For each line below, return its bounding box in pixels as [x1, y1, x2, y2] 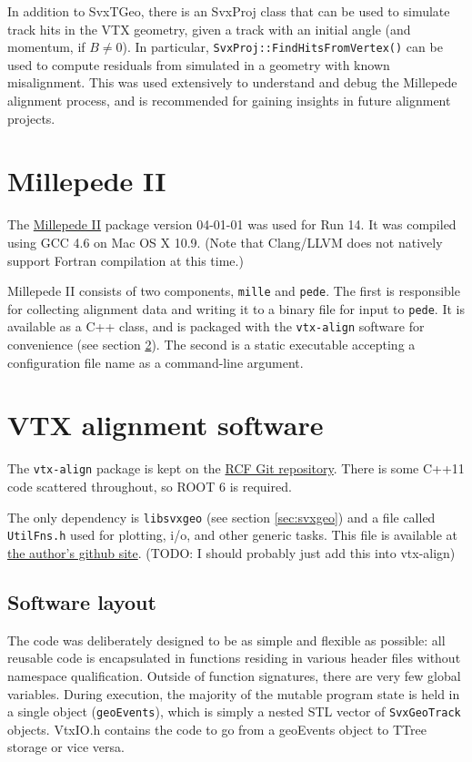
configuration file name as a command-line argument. [7, 352, 304, 371]
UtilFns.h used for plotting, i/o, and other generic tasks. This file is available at [7, 525, 458, 544]
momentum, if [7, 37, 85, 56]
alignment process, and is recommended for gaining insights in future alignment [7, 91, 451, 110]
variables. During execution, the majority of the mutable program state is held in [7, 684, 460, 703]
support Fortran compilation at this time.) [7, 250, 244, 269]
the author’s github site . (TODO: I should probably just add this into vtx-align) [7, 543, 456, 562]
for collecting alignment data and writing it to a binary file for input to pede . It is [7, 299, 465, 318]
